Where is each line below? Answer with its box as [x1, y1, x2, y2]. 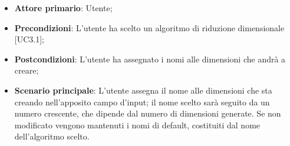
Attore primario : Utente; [14, 2, 113, 14]
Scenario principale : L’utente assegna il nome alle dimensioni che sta [14, 84, 272, 96]
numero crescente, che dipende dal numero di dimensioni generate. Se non [14, 107, 281, 120]
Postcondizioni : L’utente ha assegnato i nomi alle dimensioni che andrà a [14, 52, 286, 65]
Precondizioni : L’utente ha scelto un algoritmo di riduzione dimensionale [14, 21, 285, 34]
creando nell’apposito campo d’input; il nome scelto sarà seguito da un [14, 95, 270, 108]
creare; [14, 64, 39, 77]
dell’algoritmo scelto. [14, 130, 90, 142]
